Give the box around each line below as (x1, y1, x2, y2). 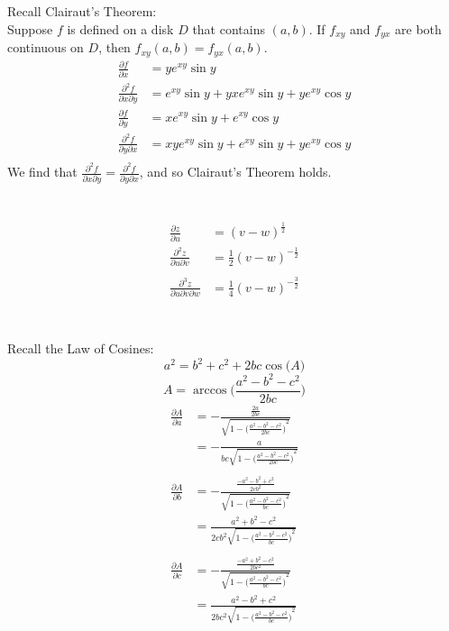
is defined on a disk (67, 19, 174, 38)
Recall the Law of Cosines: (7, 339, 154, 358)
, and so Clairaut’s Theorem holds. (139, 162, 332, 181)
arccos (193, 384, 227, 398)
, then (98, 38, 131, 57)
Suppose (7, 19, 53, 38)
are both (395, 19, 442, 38)
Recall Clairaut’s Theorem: (7, 2, 157, 21)
